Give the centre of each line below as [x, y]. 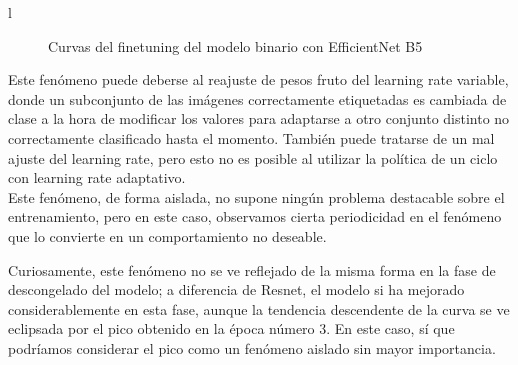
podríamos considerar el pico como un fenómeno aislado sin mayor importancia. [252, 347]
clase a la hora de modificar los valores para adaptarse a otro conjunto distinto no [259, 118]
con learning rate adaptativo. [97, 177]
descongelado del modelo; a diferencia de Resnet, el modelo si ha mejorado [236, 289]
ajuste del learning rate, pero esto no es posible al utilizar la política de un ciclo [253, 157]
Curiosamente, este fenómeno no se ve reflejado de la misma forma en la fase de [252, 269]
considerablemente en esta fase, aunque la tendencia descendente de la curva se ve [259, 308]
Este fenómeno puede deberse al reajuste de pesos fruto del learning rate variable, [258, 79]
